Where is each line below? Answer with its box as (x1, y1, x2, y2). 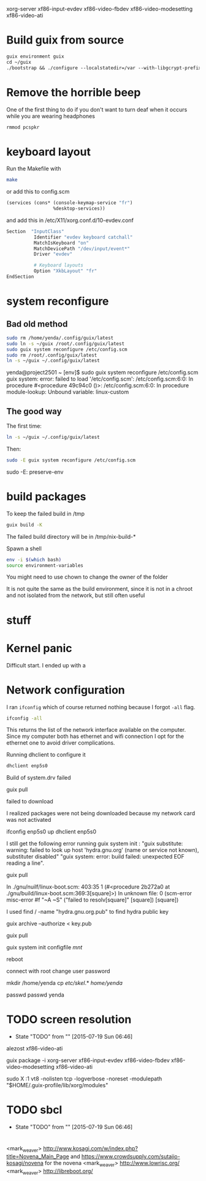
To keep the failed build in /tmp (6, 510, 85, 517)
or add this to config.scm (6, 188, 70, 196)
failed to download (6, 798, 53, 805)
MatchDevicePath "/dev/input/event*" (33, 245, 131, 252)
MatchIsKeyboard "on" (33, 240, 89, 246)
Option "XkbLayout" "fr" (33, 268, 97, 275)
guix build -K (6, 522, 43, 528)
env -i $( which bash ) (6, 556, 62, 563)
